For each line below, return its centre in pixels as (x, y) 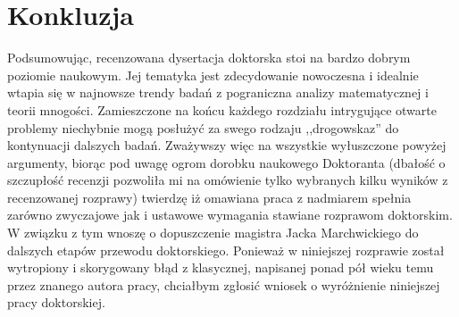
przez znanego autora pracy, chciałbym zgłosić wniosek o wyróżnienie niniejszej (224, 284)
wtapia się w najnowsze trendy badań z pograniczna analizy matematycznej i (218, 92)
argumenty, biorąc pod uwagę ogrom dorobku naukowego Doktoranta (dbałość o (226, 162)
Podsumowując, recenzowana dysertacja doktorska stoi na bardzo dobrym (209, 58)
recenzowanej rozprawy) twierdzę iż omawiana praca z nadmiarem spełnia (209, 197)
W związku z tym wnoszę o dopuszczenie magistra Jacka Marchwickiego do (213, 233)
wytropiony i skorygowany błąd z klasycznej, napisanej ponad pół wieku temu (221, 267)
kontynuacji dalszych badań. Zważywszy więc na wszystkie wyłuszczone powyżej (227, 145)
